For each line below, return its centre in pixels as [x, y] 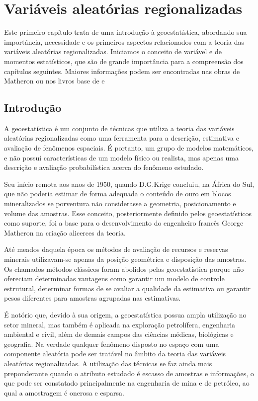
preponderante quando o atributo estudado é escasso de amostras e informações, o [129, 373]
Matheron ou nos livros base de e [54, 81]
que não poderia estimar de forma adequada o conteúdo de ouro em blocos [118, 194]
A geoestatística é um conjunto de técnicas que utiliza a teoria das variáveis [119, 128]
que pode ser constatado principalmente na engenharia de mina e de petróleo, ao [127, 383]
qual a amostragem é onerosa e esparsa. [64, 392]
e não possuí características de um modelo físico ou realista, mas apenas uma [122, 157]
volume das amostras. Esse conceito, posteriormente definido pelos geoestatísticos [128, 213]
